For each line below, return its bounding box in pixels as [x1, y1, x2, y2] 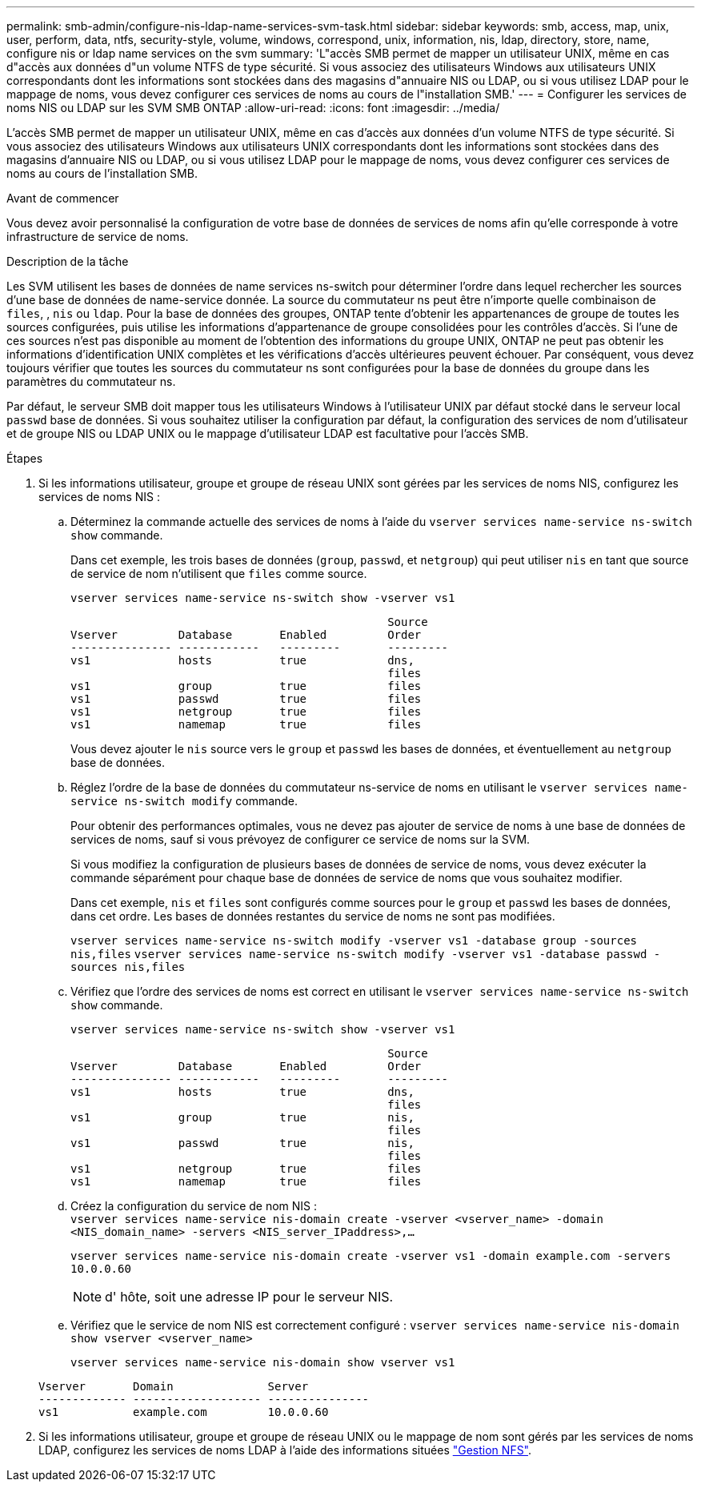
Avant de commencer [6, 191, 119, 205]
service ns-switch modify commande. [70, 794, 298, 808]
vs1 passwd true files [70, 692, 422, 705]
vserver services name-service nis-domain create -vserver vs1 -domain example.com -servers [70, 1249, 671, 1262]
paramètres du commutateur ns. [6, 375, 176, 388]
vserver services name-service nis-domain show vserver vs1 [70, 1356, 455, 1369]
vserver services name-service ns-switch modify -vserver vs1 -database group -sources [70, 934, 638, 947]
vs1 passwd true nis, [70, 1137, 415, 1149]
